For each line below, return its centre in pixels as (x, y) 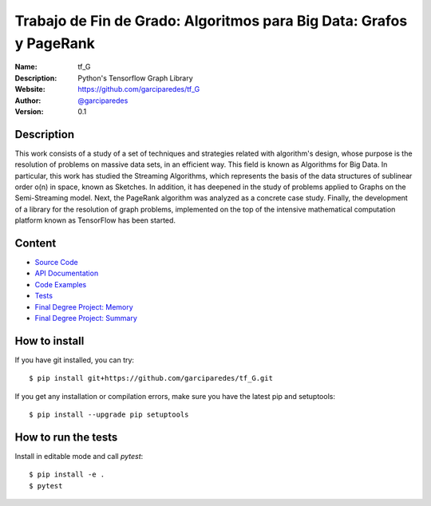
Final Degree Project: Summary (86, 318)
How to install (49, 340)
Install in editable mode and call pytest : (79, 456)
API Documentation (67, 273)
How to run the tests (66, 437)
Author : (28, 101)
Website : (30, 89)
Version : (29, 111)
